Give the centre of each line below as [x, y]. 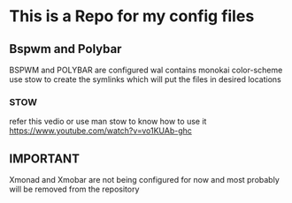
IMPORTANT [44, 158]
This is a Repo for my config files [132, 16]
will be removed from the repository [74, 189]
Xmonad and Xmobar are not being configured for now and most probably [145, 180]
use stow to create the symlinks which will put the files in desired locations [145, 79]
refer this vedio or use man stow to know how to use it [108, 122]
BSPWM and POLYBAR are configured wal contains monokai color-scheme [146, 70]
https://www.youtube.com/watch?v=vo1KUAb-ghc [101, 131]
